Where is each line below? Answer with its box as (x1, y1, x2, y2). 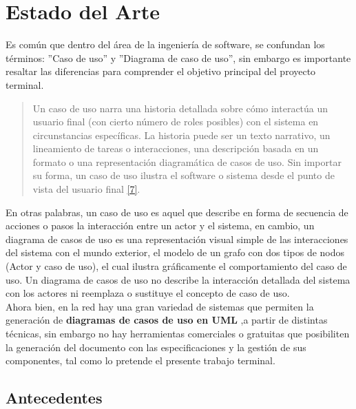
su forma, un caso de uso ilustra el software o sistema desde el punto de (32, 168, 335, 182)
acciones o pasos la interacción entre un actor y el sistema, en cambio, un (6, 218, 315, 233)
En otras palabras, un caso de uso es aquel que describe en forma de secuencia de (6, 204, 348, 219)
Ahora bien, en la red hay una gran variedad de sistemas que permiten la (6, 299, 314, 313)
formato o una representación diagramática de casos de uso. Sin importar (32, 154, 342, 169)
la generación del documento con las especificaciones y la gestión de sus (6, 339, 306, 354)
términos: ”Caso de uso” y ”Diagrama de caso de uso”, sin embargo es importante (6, 50, 351, 65)
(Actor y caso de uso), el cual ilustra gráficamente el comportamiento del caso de (6, 259, 347, 273)
